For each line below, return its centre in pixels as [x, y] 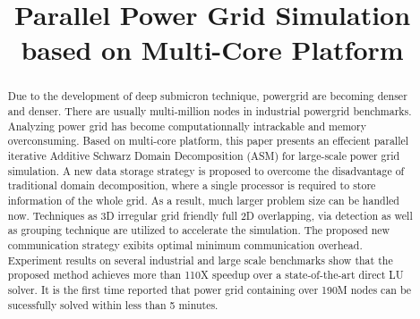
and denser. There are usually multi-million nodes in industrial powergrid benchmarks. [210, 111]
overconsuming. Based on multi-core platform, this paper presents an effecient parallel [208, 141]
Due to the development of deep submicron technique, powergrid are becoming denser [207, 96]
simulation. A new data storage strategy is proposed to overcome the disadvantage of [206, 170]
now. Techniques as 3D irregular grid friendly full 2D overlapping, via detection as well [210, 215]
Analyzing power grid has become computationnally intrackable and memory [187, 126]
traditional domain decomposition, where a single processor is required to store [192, 185]
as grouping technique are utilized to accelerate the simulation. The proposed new [199, 230]
